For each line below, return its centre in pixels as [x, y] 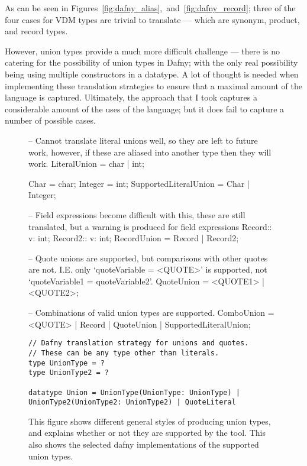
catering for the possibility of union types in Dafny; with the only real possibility [151, 62]
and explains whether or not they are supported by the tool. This [147, 433]
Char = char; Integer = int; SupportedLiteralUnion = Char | [139, 183]
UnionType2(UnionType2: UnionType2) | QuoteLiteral [132, 402]
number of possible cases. [50, 120]
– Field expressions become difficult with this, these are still [137, 214]
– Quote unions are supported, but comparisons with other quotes [148, 258]
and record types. [36, 31]
